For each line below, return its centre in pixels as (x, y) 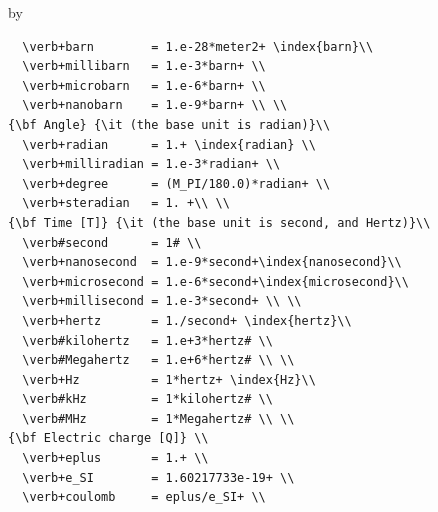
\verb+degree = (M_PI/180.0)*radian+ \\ (176, 183)
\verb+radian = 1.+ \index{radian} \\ (169, 144)
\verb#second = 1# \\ (112, 242)
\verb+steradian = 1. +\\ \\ (126, 203)
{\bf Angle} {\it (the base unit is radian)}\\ (169, 124)
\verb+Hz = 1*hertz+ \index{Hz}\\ (169, 379)
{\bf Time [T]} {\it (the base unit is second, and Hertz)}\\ (219, 222)
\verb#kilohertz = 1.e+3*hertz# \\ (147, 340)
